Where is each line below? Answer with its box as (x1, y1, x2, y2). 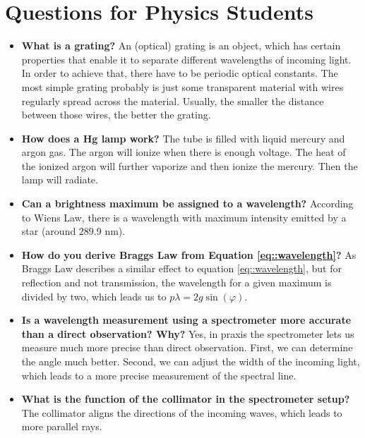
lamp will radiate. (21, 172, 98, 187)
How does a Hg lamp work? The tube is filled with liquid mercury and (21, 130, 345, 145)
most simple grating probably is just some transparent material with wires (21, 79, 344, 94)
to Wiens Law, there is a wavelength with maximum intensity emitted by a (21, 209, 347, 224)
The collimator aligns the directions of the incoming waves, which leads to (21, 405, 342, 420)
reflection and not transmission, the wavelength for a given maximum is (21, 275, 332, 290)
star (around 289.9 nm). (21, 224, 126, 238)
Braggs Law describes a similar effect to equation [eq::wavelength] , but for (21, 261, 342, 276)
